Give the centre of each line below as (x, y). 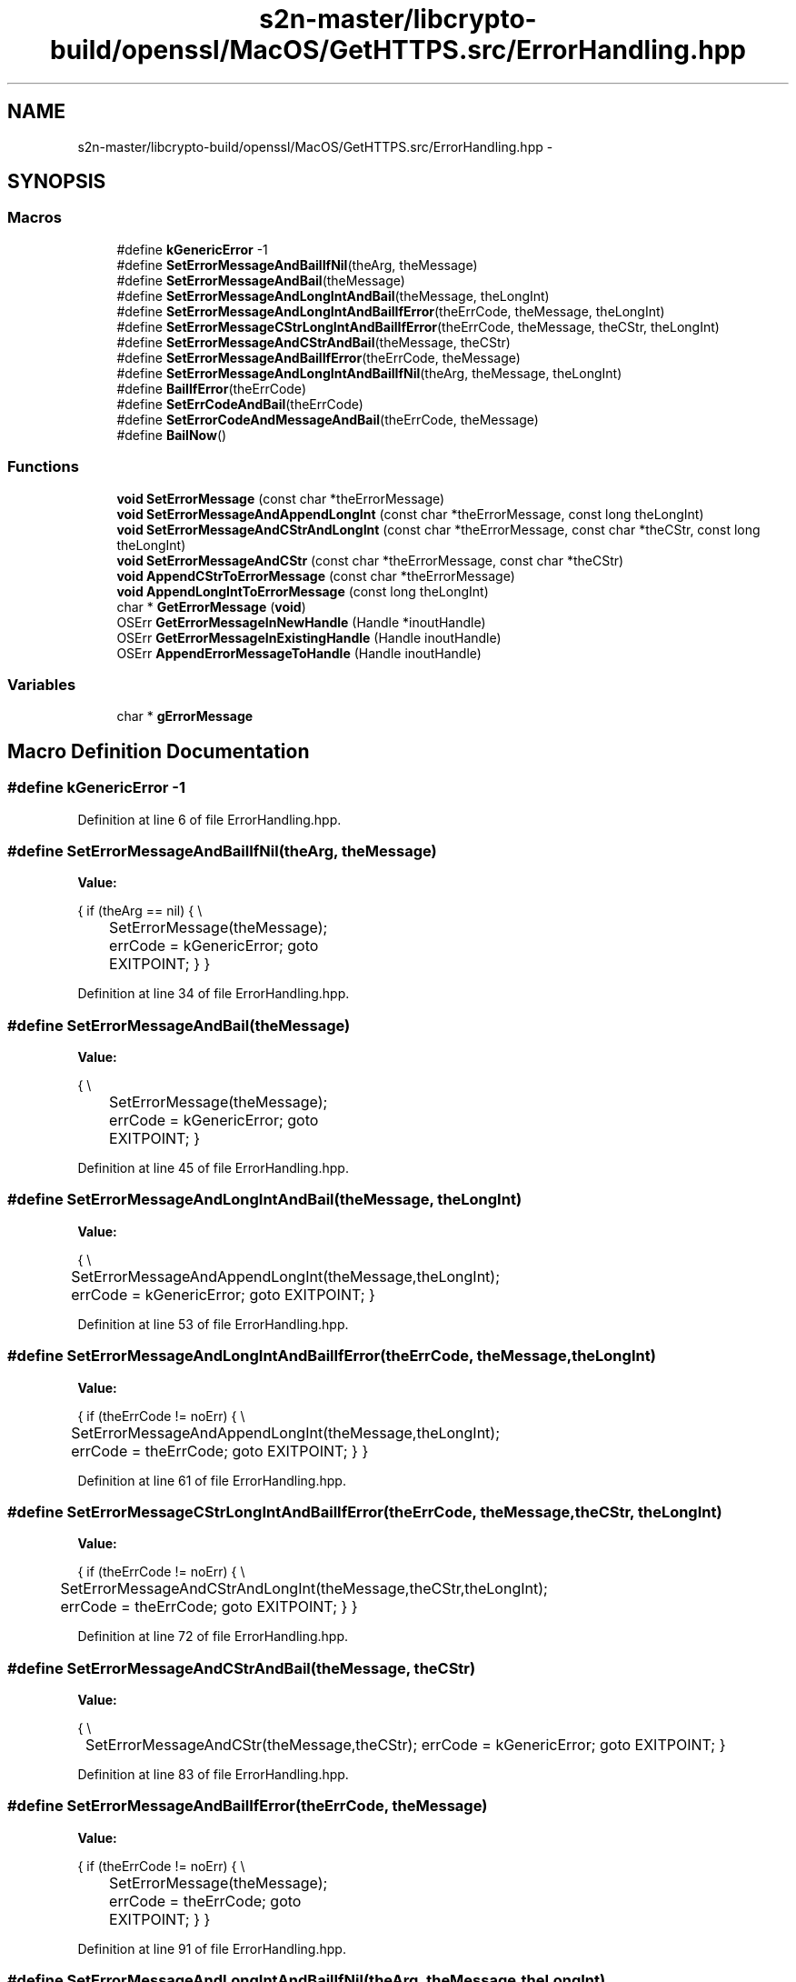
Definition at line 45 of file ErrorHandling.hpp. (213, 1168)
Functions (43, 467)
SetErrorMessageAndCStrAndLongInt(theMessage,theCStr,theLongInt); (304, 1589)
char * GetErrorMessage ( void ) (211, 606)
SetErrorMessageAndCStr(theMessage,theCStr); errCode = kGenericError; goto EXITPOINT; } (406, 1745)
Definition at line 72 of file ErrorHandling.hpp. (213, 1637)
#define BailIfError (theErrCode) (211, 388)
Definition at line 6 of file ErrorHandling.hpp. (209, 819)
